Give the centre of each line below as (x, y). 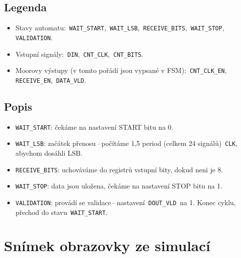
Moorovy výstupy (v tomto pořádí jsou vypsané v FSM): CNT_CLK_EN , (121, 70)
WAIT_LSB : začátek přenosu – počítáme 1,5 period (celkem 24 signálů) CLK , (126, 143)
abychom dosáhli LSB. (49, 153)
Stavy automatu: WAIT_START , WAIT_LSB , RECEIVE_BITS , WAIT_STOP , (120, 28)
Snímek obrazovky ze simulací (107, 246)
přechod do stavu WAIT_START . (61, 212)
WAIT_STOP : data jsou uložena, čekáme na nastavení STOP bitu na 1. (119, 186)
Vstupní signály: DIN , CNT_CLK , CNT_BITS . (79, 54)
